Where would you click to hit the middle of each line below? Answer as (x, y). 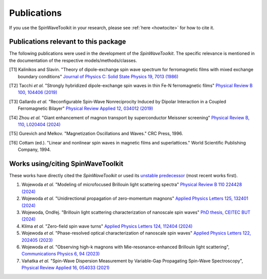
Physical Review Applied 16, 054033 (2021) (66, 268)
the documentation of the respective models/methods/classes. (73, 60)
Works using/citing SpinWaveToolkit (66, 163)
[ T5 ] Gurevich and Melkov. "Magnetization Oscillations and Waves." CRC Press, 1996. (96, 134)
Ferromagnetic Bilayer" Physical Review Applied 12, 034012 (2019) (86, 108)
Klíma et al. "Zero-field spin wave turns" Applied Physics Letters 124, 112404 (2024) (107, 226)
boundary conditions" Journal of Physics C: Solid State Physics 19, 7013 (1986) (98, 76)
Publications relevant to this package (67, 42)
